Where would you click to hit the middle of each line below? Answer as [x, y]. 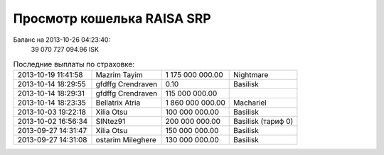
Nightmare [251, 74]
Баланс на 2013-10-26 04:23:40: [62, 40]
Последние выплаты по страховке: [74, 64]
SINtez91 [111, 121]
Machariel [250, 103]
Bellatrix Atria [118, 103]
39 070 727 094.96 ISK [65, 49]
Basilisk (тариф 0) [263, 121]
